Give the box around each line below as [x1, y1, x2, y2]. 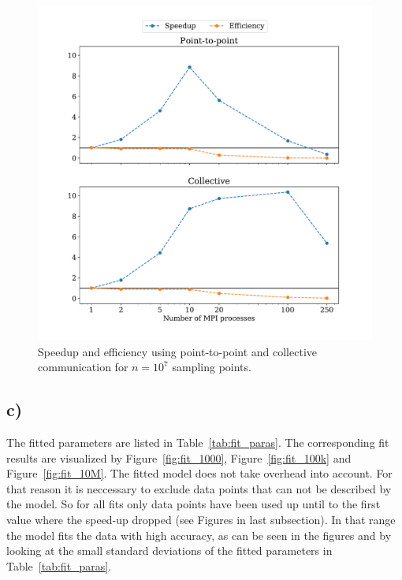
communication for [38, 359, 128, 375]
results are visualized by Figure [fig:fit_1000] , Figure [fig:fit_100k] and [6, 449, 352, 466]
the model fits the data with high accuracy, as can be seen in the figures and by [6, 526, 392, 543]
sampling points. [172, 359, 251, 375]
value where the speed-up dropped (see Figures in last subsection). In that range [6, 511, 396, 527]
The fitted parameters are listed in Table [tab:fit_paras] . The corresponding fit [6, 433, 389, 450]
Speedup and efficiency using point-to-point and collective [38, 343, 317, 359]
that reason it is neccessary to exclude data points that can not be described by [6, 480, 392, 496]
